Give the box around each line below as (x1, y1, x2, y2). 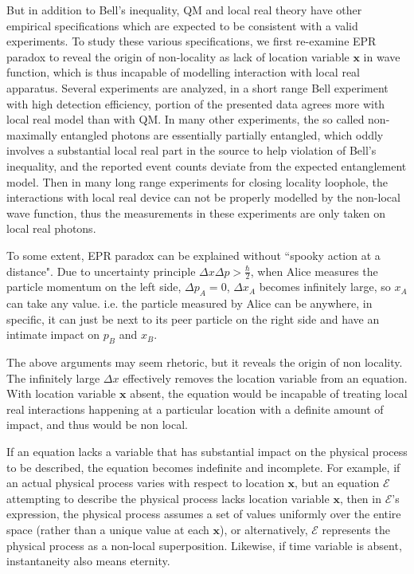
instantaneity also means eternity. (6, 552, 170, 569)
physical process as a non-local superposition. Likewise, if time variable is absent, (6, 537, 402, 553)
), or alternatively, (220, 521, 308, 538)
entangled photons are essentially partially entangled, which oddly (61, 126, 384, 143)
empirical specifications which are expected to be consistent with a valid (6, 17, 358, 33)
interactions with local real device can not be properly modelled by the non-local (6, 189, 400, 206)
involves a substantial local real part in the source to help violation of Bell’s (6, 142, 377, 159)
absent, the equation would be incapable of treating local (130, 385, 408, 402)
